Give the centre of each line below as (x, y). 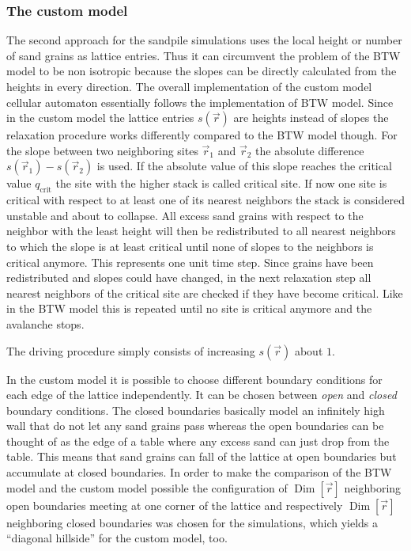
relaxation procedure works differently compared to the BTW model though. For (202, 135)
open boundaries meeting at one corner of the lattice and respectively (175, 505)
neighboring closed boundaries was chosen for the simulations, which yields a (192, 522)
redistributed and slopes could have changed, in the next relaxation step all (189, 277)
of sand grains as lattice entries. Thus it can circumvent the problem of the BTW (204, 55)
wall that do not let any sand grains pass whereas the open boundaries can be (195, 426)
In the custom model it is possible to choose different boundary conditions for (194, 379)
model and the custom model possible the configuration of (147, 487)
